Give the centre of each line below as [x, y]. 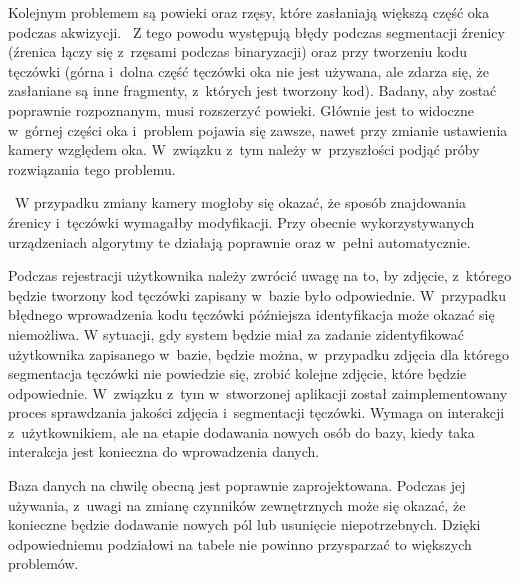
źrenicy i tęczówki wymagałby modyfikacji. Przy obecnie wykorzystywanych [241, 221]
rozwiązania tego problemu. [92, 168]
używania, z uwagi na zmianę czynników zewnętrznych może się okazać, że [237, 504]
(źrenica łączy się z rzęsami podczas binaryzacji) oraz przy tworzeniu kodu [237, 51]
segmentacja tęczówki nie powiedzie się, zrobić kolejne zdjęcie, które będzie [237, 373]
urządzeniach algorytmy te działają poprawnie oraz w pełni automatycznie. [239, 241]
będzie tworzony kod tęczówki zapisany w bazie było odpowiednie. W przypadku [257, 294]
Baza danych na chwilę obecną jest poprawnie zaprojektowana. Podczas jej [237, 485]
